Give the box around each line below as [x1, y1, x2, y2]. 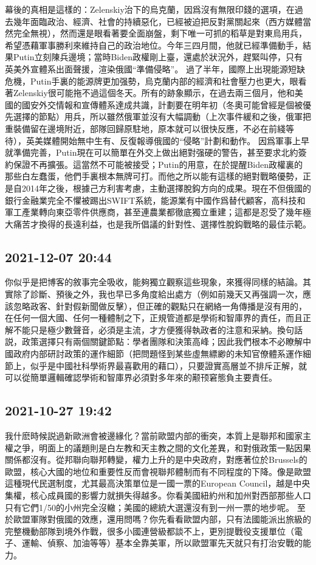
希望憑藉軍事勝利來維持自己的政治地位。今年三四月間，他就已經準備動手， [5, 38, 303, 51]
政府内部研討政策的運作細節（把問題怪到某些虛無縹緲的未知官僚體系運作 [13, 347, 303, 360]
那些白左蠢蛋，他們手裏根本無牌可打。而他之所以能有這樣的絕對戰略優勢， [5, 170, 303, 182]
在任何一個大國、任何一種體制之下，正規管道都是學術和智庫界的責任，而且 [5, 311, 303, 324]
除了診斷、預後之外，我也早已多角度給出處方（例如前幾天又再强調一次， [13, 288, 303, 300]
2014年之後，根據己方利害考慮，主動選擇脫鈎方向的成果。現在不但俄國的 [21, 181, 311, 194]
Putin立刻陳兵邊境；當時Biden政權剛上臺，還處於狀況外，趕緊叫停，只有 [13, 50, 303, 63]
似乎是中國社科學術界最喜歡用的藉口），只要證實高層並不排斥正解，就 [30, 359, 307, 372]
